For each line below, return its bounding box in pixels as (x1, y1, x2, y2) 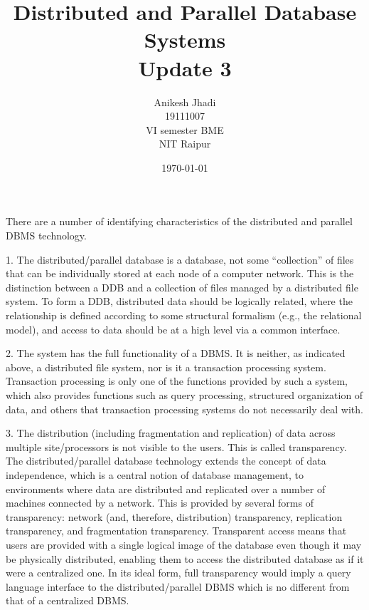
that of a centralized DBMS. (6, 593, 129, 608)
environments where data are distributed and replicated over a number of (6, 481, 326, 496)
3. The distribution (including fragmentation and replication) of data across (6, 425, 336, 440)
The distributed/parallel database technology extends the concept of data (6, 453, 326, 468)
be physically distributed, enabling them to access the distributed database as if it (6, 551, 364, 566)
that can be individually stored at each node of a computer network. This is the (6, 266, 354, 281)
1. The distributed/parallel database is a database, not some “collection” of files (6, 252, 354, 267)
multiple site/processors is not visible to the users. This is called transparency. (6, 439, 347, 454)
